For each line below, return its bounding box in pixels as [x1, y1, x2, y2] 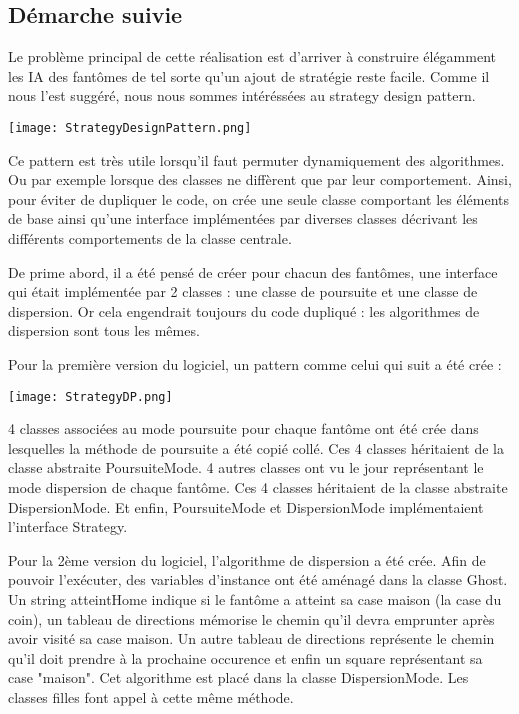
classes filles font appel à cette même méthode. [8, 686, 294, 707]
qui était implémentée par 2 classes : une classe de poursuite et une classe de [8, 281, 478, 302]
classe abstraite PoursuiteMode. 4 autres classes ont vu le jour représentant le [8, 457, 484, 478]
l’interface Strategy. [8, 516, 128, 537]
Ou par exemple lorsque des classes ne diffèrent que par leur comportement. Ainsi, [8, 169, 512, 190]
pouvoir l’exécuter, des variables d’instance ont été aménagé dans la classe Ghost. [8, 569, 508, 590]
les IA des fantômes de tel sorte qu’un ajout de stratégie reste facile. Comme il [8, 65, 490, 86]
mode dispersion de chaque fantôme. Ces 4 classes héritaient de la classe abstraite [8, 477, 508, 498]
